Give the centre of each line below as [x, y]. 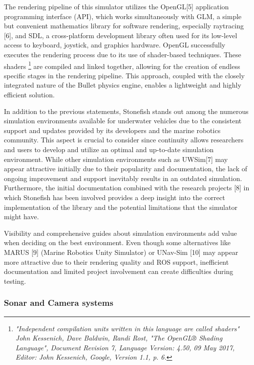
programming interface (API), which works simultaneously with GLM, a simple [123, 16]
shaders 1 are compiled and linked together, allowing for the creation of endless [122, 65]
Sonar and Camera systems [59, 303]
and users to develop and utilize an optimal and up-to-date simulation [109, 149]
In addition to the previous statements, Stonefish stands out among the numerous [126, 111]
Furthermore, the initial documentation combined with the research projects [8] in [127, 188]
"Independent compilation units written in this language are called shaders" [127, 328]
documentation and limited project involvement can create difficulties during [119, 271]
